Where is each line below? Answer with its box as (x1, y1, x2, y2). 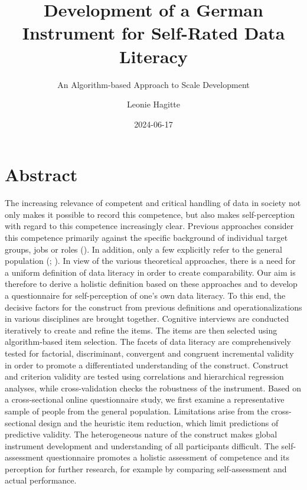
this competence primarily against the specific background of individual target (5, 231, 288, 243)
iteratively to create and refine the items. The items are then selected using (5, 324, 277, 336)
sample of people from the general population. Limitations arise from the (5, 404, 269, 417)
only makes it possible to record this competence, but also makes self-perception (5, 208, 295, 220)
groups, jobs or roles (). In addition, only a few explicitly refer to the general (5, 243, 282, 255)
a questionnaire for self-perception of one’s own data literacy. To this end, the (5, 289, 286, 301)
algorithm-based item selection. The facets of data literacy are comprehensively (5, 335, 291, 348)
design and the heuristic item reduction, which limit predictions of (38, 416, 279, 429)
